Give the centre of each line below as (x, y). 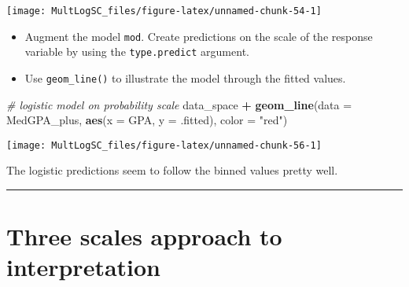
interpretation (84, 267)
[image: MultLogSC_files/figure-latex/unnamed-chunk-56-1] (164, 145)
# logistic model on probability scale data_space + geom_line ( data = (179, 104)
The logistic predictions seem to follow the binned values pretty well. (172, 170)
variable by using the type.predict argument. (137, 52)
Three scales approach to (144, 236)
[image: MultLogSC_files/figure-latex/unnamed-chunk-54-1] (164, 11)
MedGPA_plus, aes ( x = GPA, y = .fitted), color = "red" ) (147, 120)
